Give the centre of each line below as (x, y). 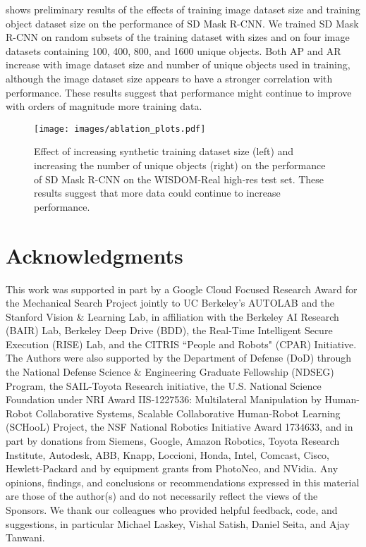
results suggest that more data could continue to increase (157, 193)
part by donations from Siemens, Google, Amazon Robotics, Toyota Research (173, 441)
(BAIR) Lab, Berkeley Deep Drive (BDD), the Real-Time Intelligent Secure (169, 330)
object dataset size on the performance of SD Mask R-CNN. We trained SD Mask (182, 23)
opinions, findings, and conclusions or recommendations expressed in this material (183, 482)
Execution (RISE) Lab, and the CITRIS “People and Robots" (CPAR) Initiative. (181, 344)
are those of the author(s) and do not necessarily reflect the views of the (162, 496)
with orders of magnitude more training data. (104, 106)
